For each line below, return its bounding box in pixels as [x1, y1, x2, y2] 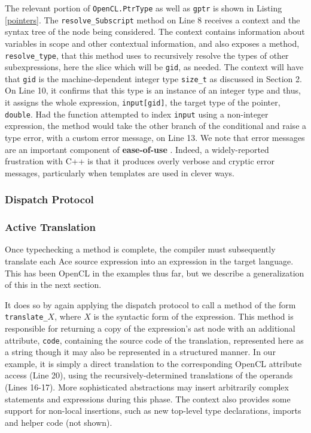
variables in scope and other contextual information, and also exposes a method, [5, 37, 300, 49]
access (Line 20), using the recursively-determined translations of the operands [5, 369, 293, 381]
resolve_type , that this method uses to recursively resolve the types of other [5, 49, 289, 61]
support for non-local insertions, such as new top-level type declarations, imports [5, 404, 301, 417]
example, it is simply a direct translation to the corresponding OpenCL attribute [5, 357, 302, 369]
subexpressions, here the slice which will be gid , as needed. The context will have [5, 61, 304, 73]
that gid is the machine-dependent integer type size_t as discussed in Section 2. [5, 72, 302, 85]
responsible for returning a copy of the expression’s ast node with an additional [5, 322, 295, 335]
